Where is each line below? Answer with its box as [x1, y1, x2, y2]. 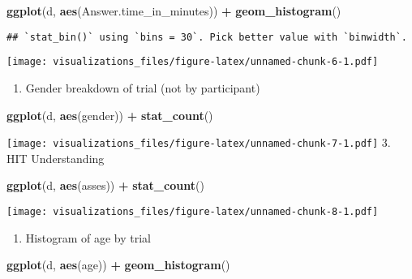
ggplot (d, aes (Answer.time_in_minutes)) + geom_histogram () [6, 2, 341, 19]
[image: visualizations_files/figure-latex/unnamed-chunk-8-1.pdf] [6, 205, 379, 217]
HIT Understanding [6, 149, 105, 166]
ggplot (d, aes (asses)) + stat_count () [6, 177, 204, 194]
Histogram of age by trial [25, 229, 151, 246]
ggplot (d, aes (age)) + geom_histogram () [6, 256, 230, 273]
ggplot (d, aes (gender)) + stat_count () [6, 106, 213, 123]
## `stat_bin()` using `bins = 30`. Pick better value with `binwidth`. [6, 31, 407, 43]
